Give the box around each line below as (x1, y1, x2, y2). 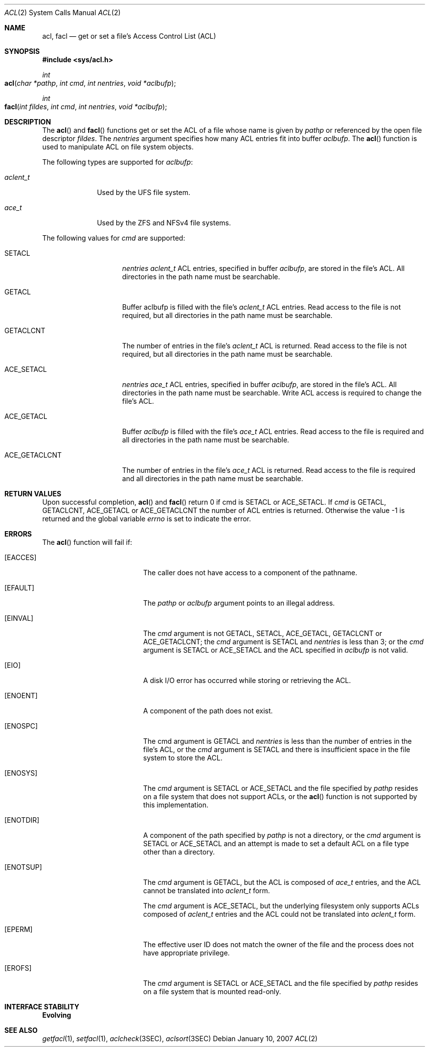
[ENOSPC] (4, 722, 38, 730)
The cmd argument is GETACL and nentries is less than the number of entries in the (143, 737, 412, 745)
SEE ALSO (4, 1026, 38, 1034)
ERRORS (4, 530, 32, 538)
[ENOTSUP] (4, 863, 42, 871)
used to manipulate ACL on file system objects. (42, 143, 194, 151)
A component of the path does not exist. (143, 707, 273, 715)
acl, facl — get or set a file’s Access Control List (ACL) (42, 32, 216, 40)
